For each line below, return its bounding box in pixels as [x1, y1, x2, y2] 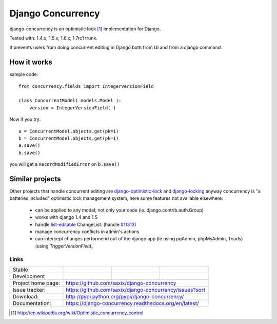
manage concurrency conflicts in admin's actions [35, 228, 140, 235]
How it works [9, 58, 52, 67]
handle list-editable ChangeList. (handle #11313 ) [35, 221, 136, 227]
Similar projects [9, 175, 61, 183]
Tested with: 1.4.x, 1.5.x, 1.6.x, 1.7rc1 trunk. [9, 35, 97, 41]
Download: [12, 293, 39, 300]
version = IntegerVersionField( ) [29, 105, 116, 110]
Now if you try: [9, 116, 41, 123]
